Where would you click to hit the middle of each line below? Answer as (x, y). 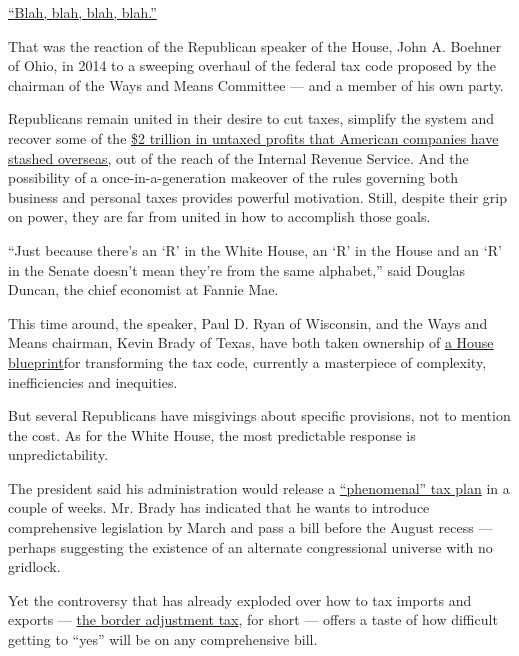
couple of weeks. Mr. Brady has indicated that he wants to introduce (219, 507)
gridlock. (34, 566)
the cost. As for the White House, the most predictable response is (212, 434)
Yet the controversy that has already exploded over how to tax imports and (240, 599)
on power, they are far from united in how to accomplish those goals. (219, 216)
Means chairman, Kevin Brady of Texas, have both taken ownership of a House (251, 342)
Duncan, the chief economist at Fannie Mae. (143, 289)
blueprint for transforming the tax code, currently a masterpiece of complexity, (247, 361)
